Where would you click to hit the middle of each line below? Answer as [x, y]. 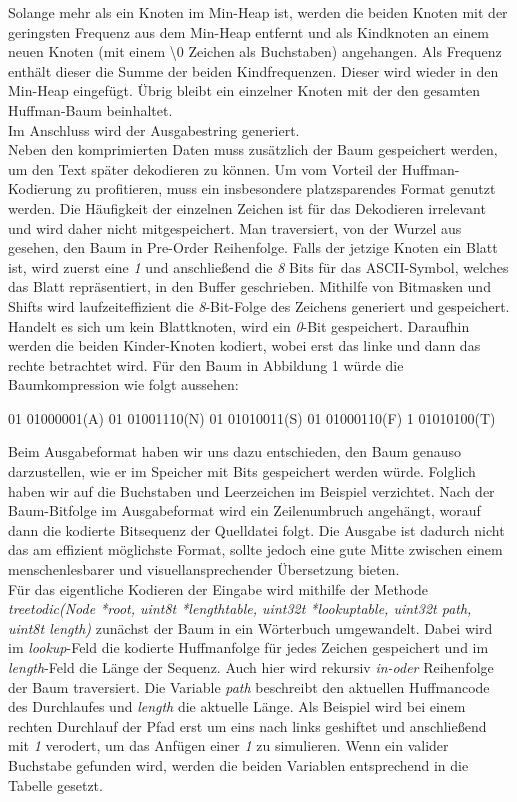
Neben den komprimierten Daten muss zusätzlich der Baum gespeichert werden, [253, 149]
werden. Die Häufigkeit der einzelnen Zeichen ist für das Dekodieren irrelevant [247, 207]
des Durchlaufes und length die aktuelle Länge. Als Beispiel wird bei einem [237, 706]
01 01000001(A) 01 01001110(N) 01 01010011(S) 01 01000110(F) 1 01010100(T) [252, 417]
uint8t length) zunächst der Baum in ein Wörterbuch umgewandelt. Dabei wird [250, 627]
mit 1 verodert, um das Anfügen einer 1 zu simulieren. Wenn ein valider [228, 745]
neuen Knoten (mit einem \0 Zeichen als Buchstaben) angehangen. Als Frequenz [255, 51]
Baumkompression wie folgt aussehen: [123, 384]
